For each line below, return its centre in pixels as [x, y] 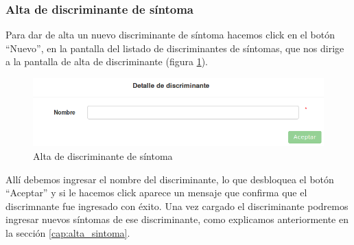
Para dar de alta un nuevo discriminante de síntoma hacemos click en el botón [170, 35]
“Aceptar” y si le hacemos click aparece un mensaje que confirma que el [156, 192]
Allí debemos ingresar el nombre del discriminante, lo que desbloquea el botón [170, 179]
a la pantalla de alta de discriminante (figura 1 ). [107, 61]
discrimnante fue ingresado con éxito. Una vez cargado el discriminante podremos [177, 206]
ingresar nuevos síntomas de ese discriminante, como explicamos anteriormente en [177, 219]
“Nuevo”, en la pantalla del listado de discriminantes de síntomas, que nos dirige [175, 48]
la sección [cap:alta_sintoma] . [68, 232]
